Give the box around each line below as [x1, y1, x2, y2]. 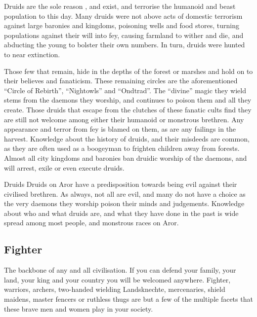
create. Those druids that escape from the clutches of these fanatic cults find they [4, 104, 252, 114]
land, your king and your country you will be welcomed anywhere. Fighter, [4, 274, 231, 284]
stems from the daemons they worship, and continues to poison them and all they [4, 95, 252, 105]
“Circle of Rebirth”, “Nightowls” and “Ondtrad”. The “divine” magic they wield [4, 85, 246, 95]
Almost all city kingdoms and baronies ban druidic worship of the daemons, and [4, 152, 247, 163]
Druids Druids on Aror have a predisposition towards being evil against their [4, 179, 237, 189]
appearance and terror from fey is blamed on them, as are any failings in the [4, 124, 236, 134]
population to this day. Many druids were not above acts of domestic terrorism [4, 10, 243, 21]
